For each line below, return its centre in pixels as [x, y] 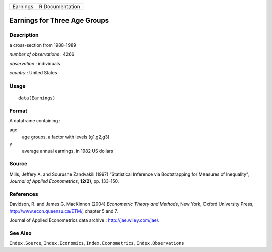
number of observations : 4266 [42, 54]
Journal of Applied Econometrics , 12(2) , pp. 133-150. [64, 181]
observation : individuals [35, 63]
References [24, 194]
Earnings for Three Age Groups [59, 20]
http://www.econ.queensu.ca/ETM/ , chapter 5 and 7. [64, 211]
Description [24, 35]
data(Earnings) [37, 98]
